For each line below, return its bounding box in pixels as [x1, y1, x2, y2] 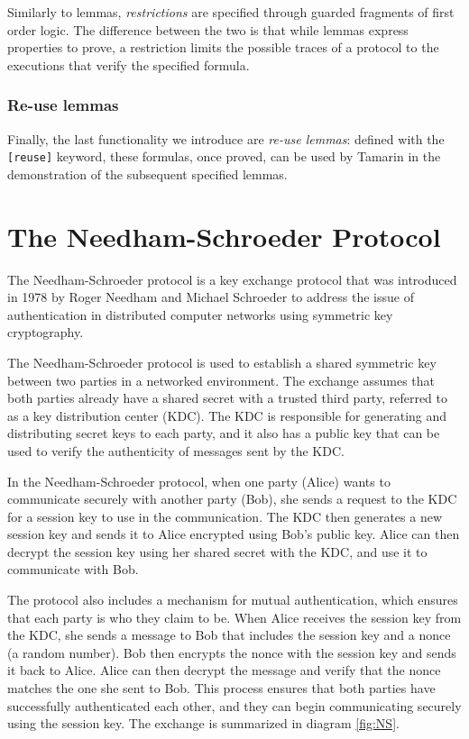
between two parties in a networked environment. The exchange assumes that [7, 370, 436, 389]
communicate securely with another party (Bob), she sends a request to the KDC [7, 489, 457, 508]
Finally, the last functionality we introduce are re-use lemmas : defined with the [7, 129, 445, 148]
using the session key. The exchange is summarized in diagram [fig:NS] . [7, 714, 400, 733]
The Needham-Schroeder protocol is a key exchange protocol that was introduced [7, 269, 457, 288]
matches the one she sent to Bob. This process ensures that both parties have [7, 679, 436, 698]
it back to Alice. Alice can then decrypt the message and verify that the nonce [7, 661, 441, 680]
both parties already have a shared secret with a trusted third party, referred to [7, 388, 447, 407]
